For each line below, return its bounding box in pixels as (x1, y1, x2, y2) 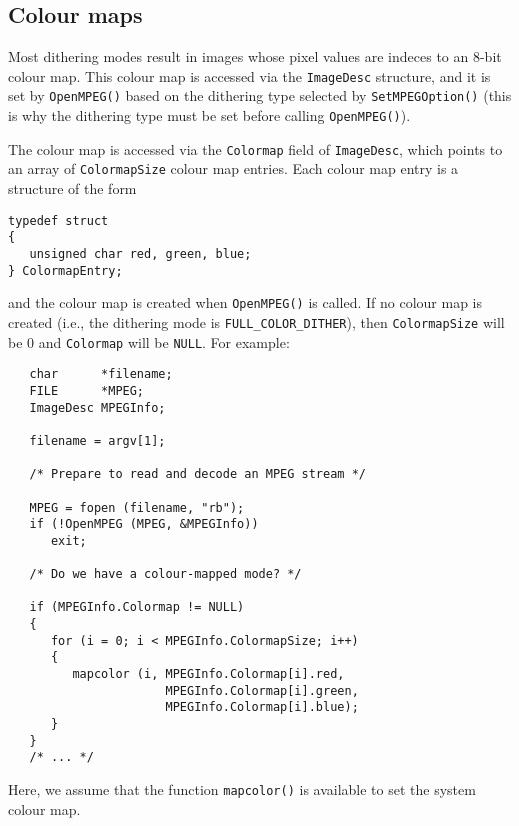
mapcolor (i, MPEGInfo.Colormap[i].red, (72, 667, 345, 682)
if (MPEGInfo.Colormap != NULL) (29, 600, 245, 615)
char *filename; (29, 367, 173, 382)
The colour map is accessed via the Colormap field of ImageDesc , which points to (8, 138, 503, 159)
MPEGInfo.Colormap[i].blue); (165, 700, 359, 715)
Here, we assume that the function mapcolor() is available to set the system (8, 779, 476, 800)
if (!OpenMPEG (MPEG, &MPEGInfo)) (29, 517, 259, 532)
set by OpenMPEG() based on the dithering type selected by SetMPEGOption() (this (8, 85, 512, 106)
